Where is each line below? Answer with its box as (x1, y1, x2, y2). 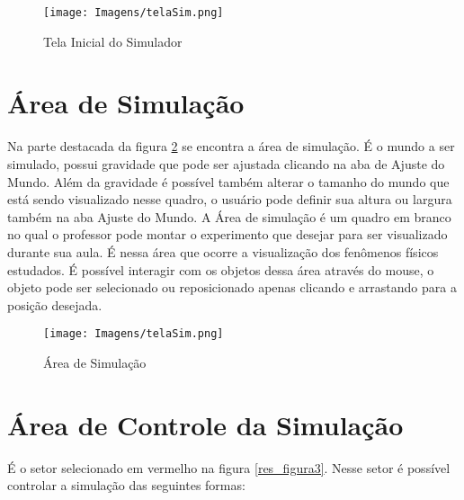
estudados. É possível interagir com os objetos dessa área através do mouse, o (7, 260, 434, 279)
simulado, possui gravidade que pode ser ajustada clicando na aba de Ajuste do (7, 154, 445, 173)
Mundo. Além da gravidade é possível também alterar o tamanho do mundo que (7, 172, 450, 191)
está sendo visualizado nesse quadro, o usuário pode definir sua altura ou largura (7, 190, 452, 209)
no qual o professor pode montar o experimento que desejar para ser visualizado (7, 225, 448, 244)
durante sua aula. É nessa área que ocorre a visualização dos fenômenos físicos (7, 242, 439, 261)
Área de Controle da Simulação (7, 406, 404, 442)
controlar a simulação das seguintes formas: (7, 476, 245, 495)
